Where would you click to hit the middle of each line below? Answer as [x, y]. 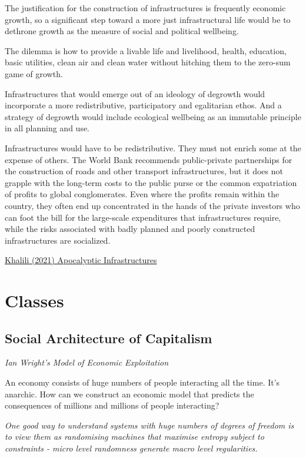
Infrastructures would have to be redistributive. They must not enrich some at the [153, 147]
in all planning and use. [47, 128]
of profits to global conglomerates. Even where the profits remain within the [142, 194]
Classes [34, 301]
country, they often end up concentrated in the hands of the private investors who [152, 205]
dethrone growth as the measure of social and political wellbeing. [122, 31]
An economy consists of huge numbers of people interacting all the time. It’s [142, 382]
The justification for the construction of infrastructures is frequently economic [145, 8]
